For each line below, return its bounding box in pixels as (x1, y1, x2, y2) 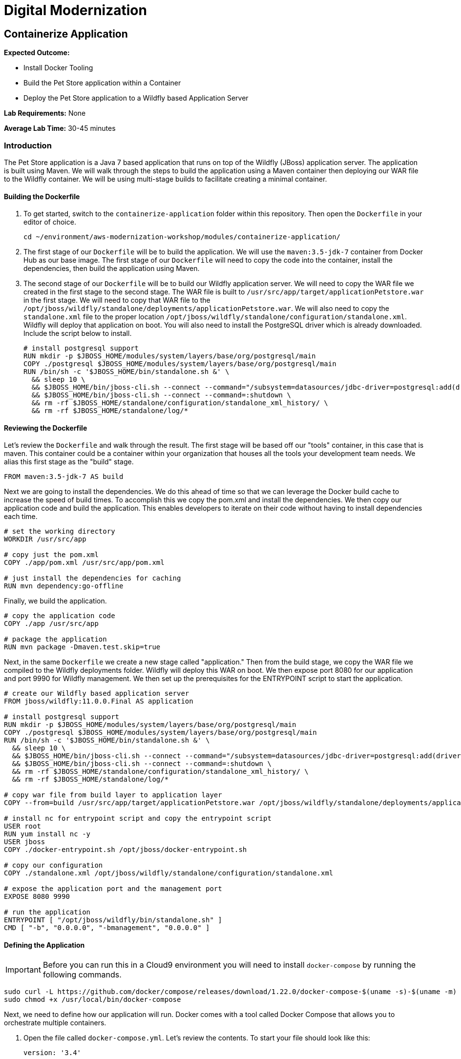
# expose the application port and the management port (4, 885, 222, 893)
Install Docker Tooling (23, 63, 93, 72)
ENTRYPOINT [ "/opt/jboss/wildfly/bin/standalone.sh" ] (4, 916, 222, 924)
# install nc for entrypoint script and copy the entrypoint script (4, 814, 272, 823)
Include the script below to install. (23, 329, 132, 338)
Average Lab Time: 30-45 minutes (4, 124, 116, 133)
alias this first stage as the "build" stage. (4, 457, 134, 466)
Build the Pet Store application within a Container (23, 79, 181, 87)
